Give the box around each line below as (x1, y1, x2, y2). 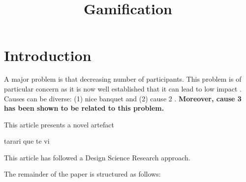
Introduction (4, 45, 92, 65)
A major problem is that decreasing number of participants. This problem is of (4, 74, 242, 84)
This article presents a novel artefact (4, 119, 114, 129)
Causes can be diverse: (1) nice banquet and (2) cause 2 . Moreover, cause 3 (4, 93, 242, 103)
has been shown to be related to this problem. (4, 103, 164, 113)
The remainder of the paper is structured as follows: (4, 169, 161, 179)
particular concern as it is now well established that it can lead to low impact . (4, 83, 242, 93)
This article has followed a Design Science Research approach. (4, 152, 190, 162)
